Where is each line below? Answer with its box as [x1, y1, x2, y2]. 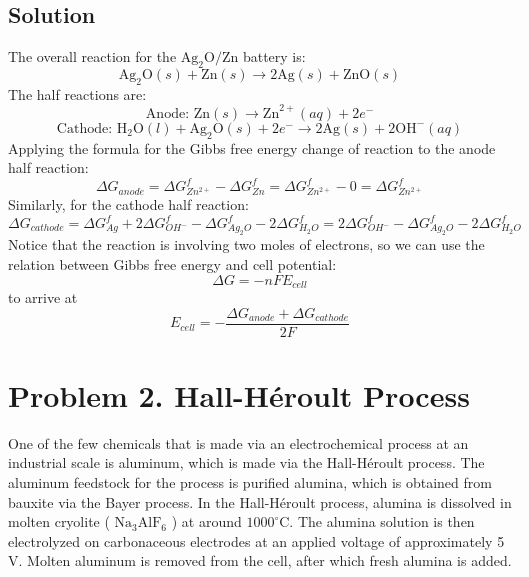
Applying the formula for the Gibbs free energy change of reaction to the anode [8, 137, 496, 158]
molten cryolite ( [8, 511, 110, 532]
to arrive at [8, 287, 78, 308]
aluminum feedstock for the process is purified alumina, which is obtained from [8, 472, 492, 493]
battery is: [242, 46, 306, 67]
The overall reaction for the [8, 46, 177, 67]
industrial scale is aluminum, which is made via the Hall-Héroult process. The [8, 452, 485, 473]
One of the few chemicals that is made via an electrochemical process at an [8, 432, 469, 453]
